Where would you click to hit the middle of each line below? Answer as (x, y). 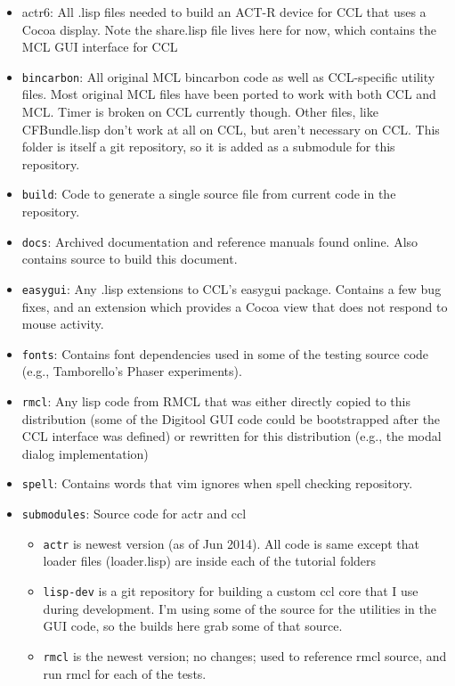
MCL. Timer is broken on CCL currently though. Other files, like (200, 112)
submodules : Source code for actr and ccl (134, 514)
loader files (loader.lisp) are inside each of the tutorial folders (210, 561)
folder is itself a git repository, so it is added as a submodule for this (208, 147)
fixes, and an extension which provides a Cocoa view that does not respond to (235, 306)
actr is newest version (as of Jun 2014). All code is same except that (232, 543)
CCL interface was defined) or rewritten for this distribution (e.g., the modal (232, 436)
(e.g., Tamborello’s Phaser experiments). (132, 371)
